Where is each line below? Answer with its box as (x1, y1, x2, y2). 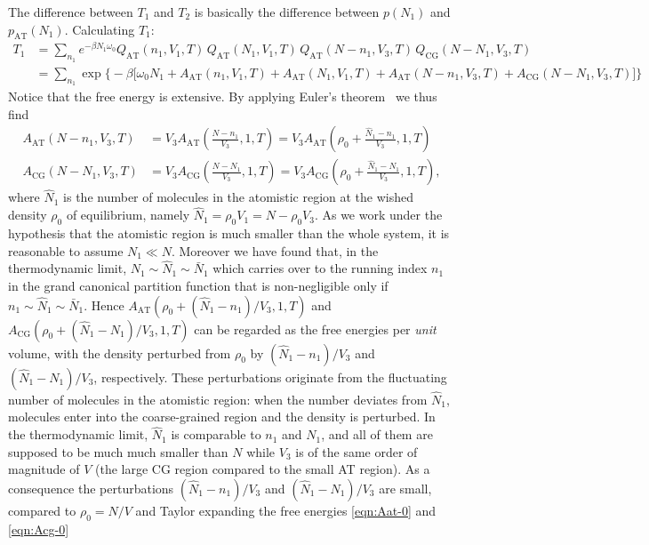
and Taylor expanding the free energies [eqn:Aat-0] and (135, 501, 437, 520)
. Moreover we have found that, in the (171, 241, 379, 260)
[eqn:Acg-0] (8, 519, 69, 538)
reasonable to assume (8, 241, 124, 260)
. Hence (84, 295, 124, 314)
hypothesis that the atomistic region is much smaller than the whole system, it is (8, 224, 450, 243)
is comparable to (171, 425, 261, 444)
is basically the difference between (194, 3, 380, 20)
